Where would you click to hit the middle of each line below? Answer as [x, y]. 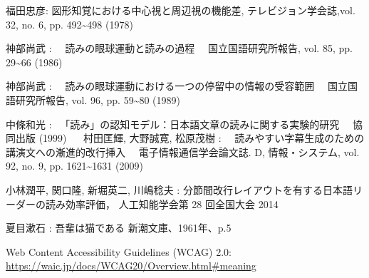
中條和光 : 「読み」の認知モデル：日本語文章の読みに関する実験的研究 [173, 124]
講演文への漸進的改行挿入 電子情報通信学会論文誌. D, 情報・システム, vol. [183, 151]
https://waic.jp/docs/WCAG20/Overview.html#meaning [131, 266]
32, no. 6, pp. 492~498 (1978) [69, 24]
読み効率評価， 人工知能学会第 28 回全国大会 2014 [162, 204]
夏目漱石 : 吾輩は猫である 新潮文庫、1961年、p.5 [119, 228]
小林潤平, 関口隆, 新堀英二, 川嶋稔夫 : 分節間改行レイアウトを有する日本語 [179, 189]
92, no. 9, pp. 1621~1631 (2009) [74, 166]
